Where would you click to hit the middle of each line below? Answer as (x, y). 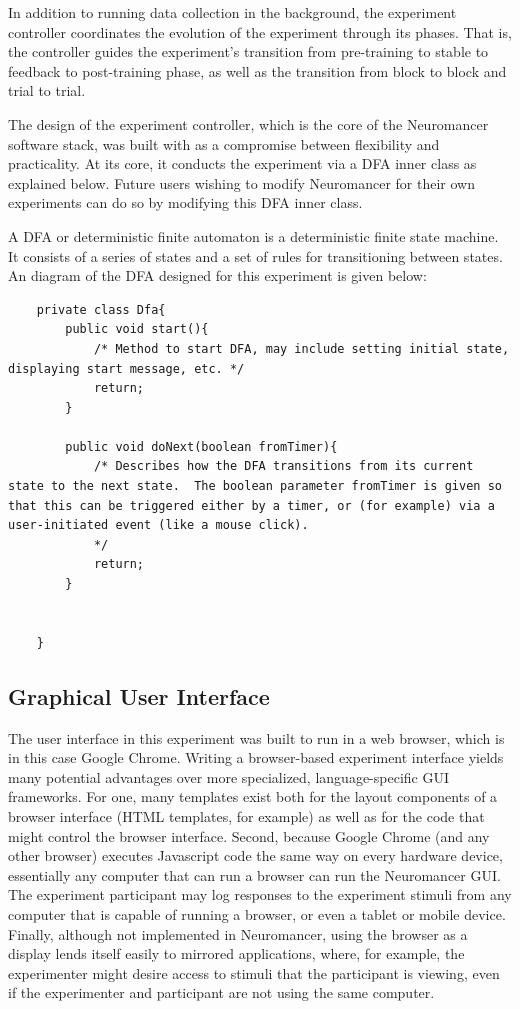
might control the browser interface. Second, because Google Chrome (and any (249, 835)
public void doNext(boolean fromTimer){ (201, 446)
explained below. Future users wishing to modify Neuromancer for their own (241, 182)
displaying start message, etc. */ (126, 368)
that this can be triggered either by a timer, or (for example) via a (251, 505)
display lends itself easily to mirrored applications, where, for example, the (236, 953)
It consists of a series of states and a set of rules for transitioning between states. (255, 255)
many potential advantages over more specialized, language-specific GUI (228, 776)
